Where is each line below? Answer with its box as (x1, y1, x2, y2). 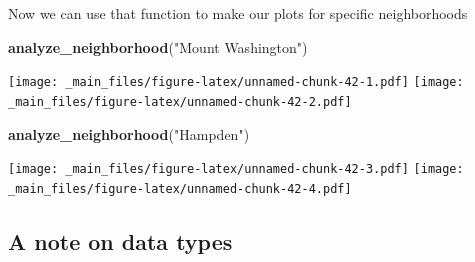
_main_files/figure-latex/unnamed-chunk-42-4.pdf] (8, 181, 352, 196)
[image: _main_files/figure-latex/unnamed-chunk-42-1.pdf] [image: (8, 75, 464, 90)
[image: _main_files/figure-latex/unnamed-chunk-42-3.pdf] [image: (8, 162, 464, 177)
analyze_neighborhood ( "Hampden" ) (8, 123, 250, 144)
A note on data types (8, 225, 233, 256)
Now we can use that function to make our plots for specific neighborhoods (8, 3, 468, 23)
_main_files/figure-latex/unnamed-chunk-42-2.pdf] (8, 94, 352, 109)
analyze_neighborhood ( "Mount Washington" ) (8, 36, 308, 57)
